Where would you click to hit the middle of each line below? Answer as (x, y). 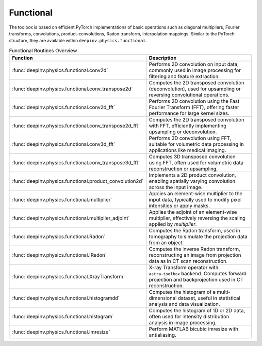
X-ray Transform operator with (184, 267)
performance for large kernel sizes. (189, 113)
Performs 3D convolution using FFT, (190, 138)
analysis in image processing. (183, 323)
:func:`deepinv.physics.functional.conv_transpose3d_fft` (76, 163)
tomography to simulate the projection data (198, 236)
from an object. (166, 243)
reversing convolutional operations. (189, 95)
